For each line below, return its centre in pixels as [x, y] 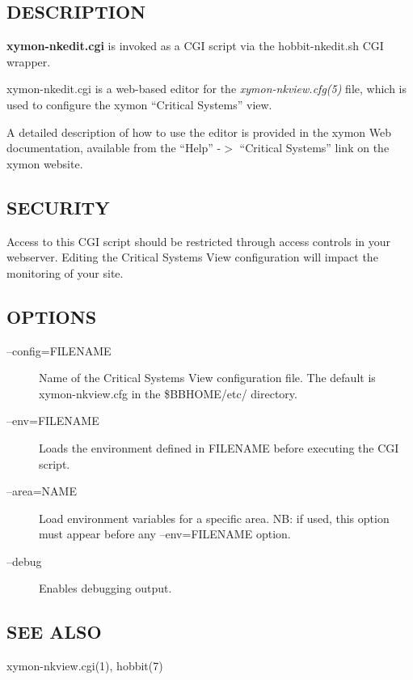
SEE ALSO [54, 632]
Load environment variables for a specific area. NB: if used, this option [214, 518]
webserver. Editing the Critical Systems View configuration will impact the [192, 257]
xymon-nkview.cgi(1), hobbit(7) [85, 666]
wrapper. [29, 61]
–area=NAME [42, 491]
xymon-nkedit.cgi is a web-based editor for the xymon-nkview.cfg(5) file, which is [207, 89]
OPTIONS [52, 316]
